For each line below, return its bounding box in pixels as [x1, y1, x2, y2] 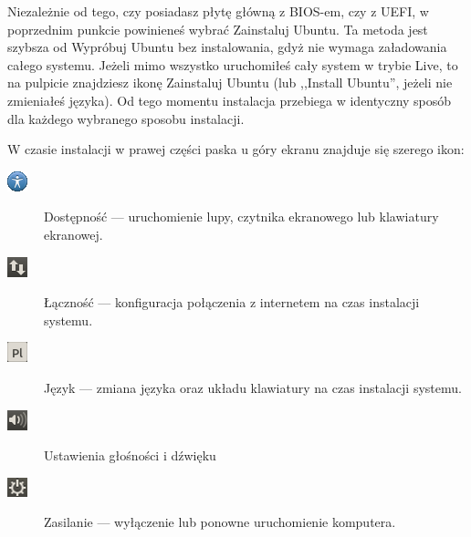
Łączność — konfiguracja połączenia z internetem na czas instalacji [44, 293, 420, 312]
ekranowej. [44, 224, 103, 243]
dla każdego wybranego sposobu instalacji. [7, 108, 245, 128]
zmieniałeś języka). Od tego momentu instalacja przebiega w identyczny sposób [7, 90, 452, 109]
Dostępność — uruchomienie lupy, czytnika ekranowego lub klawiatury [44, 207, 439, 226]
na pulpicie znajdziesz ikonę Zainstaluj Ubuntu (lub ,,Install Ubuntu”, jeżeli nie [7, 73, 453, 92]
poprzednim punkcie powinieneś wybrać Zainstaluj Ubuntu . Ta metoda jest [7, 19, 428, 38]
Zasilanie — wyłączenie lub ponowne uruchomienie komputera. [44, 512, 396, 532]
